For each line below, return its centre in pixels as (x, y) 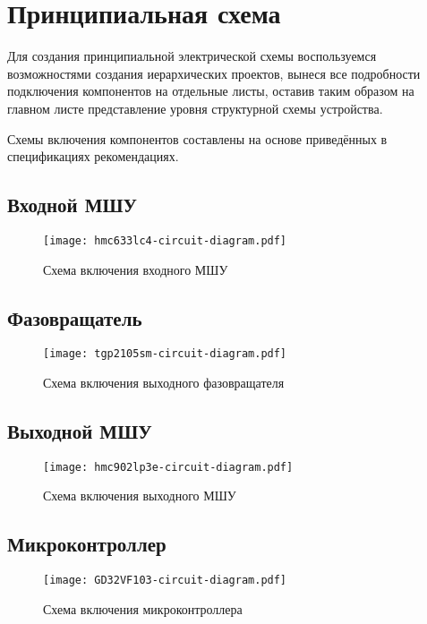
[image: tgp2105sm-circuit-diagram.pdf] (165, 354)
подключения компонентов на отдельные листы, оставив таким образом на (211, 91)
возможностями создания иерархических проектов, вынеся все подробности (214, 73)
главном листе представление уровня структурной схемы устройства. (195, 108)
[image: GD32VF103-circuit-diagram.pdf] (165, 581)
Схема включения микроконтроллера (143, 608)
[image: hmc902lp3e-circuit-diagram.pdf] (168, 467)
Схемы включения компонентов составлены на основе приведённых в (197, 138)
